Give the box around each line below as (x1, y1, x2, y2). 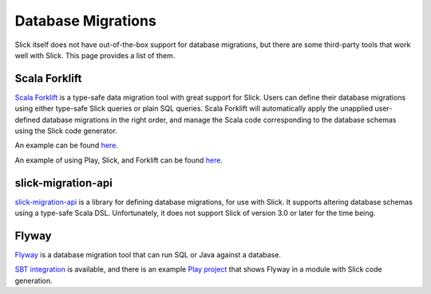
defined (14, 115, 41, 124)
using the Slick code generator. (14, 126, 117, 135)
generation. (14, 276, 53, 285)
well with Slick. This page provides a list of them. (14, 50, 176, 60)
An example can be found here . (14, 140, 119, 151)
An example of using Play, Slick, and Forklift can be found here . (14, 155, 223, 165)
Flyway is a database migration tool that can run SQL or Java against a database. (14, 250, 281, 259)
